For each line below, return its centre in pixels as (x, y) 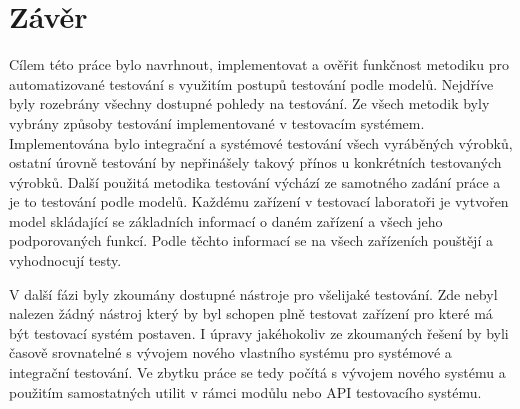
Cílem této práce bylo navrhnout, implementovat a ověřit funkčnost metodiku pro (259, 64)
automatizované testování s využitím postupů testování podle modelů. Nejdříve (251, 83)
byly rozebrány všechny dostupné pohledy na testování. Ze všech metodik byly (249, 103)
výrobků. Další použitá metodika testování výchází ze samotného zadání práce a (255, 181)
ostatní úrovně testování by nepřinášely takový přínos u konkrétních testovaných (255, 162)
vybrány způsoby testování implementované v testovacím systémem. (217, 122)
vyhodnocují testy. (65, 260)
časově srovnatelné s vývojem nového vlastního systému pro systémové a (230, 352)
